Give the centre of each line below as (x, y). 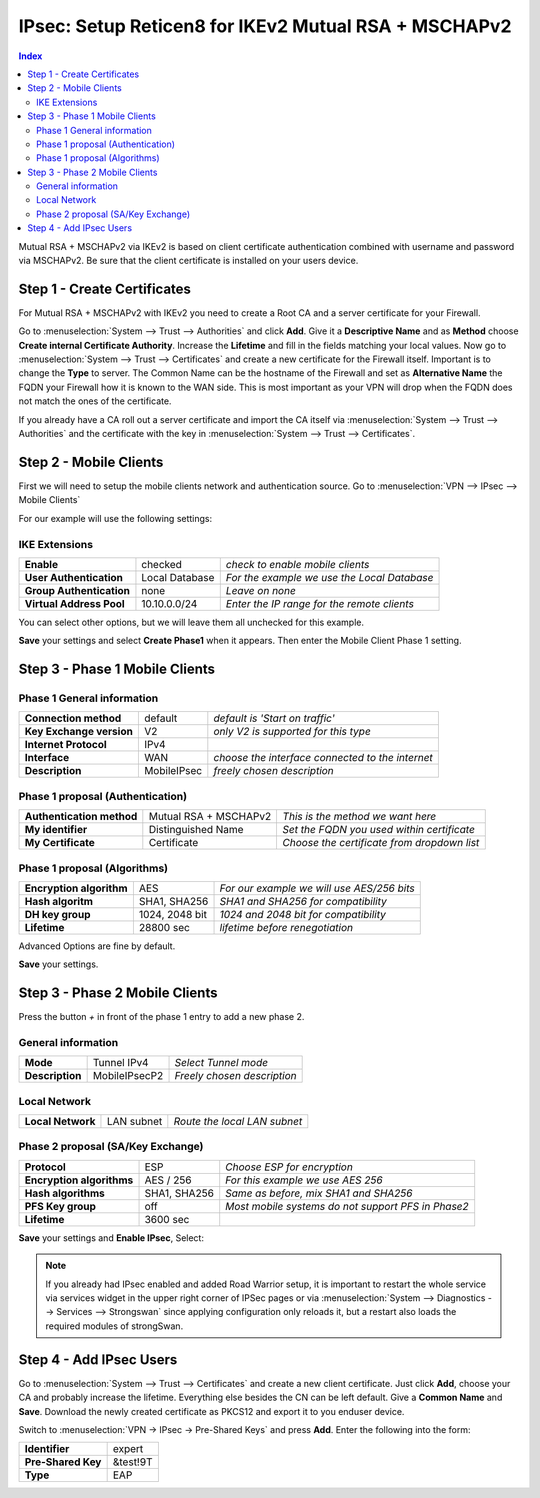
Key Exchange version (79, 732)
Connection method (73, 718)
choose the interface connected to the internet (323, 758)
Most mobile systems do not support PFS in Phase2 (347, 1206)
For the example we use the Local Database (329, 577)
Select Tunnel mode (221, 1063)
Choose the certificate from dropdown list (381, 843)
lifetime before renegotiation (286, 927)
